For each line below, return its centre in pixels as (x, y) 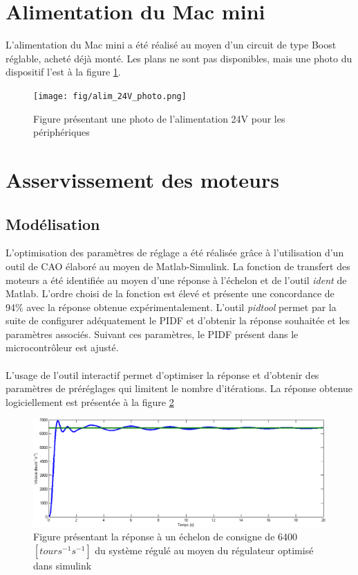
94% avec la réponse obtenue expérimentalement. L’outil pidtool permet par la (171, 307)
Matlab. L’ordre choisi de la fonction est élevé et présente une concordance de (170, 293)
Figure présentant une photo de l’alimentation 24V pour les (159, 118)
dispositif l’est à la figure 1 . (63, 72)
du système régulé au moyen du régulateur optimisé (204, 550)
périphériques (62, 132)
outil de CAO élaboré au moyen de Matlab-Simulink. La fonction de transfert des (178, 266)
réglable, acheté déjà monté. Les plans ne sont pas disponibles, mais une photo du (179, 58)
